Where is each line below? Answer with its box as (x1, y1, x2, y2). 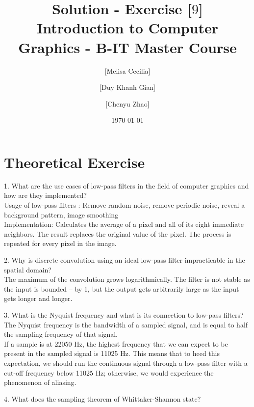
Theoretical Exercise (4, 152, 145, 172)
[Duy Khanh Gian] (100, 82, 155, 92)
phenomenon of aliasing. (4, 377, 76, 387)
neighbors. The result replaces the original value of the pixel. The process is (4, 228, 231, 239)
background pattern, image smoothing (4, 209, 119, 219)
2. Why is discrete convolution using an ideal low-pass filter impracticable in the (4, 254, 245, 265)
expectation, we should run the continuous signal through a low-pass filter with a (4, 357, 248, 368)
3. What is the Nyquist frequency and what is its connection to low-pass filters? (4, 309, 244, 320)
